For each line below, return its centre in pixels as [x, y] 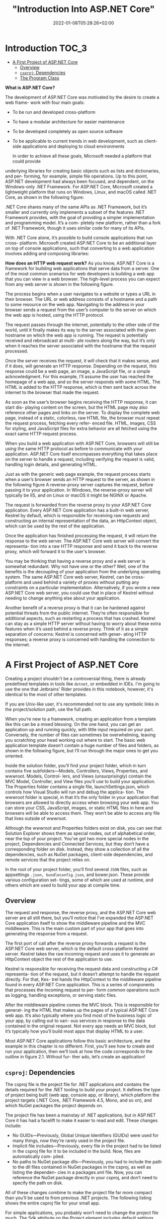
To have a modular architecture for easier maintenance [69, 122]
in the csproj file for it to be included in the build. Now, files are [76, 1151]
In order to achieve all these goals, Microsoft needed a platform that [82, 156]
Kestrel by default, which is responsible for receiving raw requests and [78, 515]
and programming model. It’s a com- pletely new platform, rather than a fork [83, 223]
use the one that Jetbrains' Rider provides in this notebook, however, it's [79, 689]
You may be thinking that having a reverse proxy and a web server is [75, 561]
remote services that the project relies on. [48, 860]
